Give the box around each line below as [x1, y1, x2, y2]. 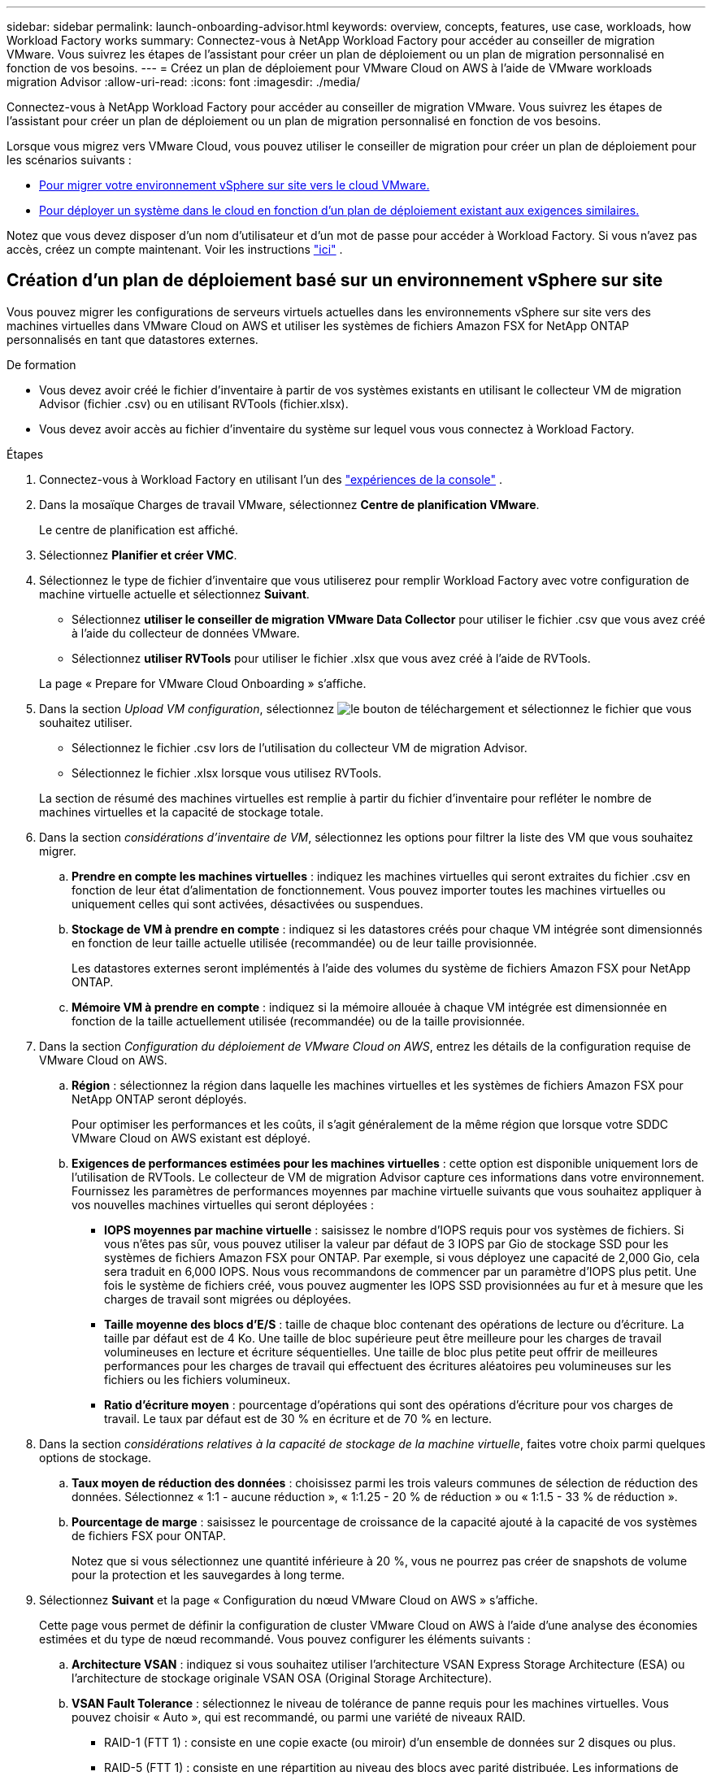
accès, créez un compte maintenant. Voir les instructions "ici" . [7, 242, 343, 256]
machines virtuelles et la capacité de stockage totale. [39, 804, 324, 819]
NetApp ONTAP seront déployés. [72, 1091, 247, 1106]
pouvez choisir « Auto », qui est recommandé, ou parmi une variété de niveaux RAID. [72, 1709, 526, 1724]
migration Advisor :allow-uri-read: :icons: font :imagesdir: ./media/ [7, 75, 361, 89]
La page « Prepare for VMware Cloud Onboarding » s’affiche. [39, 676, 367, 690]
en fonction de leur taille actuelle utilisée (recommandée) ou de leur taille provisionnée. [72, 935, 537, 950]
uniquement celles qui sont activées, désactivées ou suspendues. [72, 896, 423, 911]
